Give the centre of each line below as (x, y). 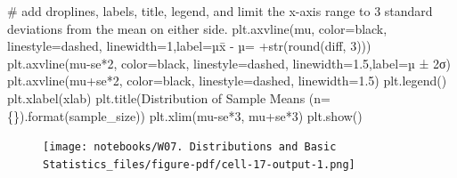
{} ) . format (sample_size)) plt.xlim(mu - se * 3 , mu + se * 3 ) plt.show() (185, 115)
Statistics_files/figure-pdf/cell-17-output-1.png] (199, 164)
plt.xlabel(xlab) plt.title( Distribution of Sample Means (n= (169, 97)
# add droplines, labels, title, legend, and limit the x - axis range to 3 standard (220, 11)
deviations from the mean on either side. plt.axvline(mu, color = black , (197, 28)
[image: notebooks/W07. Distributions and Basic (190, 147)
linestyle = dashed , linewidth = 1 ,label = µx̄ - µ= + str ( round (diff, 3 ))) (189, 46)
